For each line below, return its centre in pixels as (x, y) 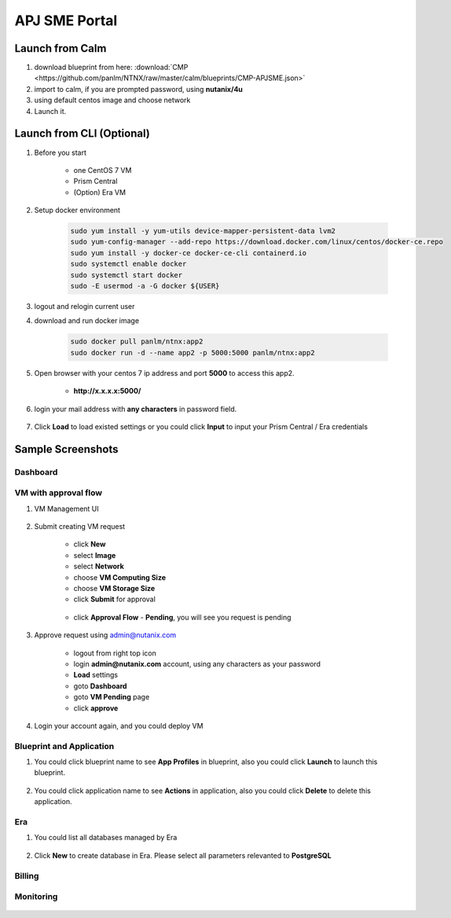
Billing (27, 876)
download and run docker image (87, 321)
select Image (95, 555)
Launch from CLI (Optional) (82, 134)
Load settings (95, 675)
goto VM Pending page (112, 697)
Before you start (60, 152)
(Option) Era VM (99, 192)
